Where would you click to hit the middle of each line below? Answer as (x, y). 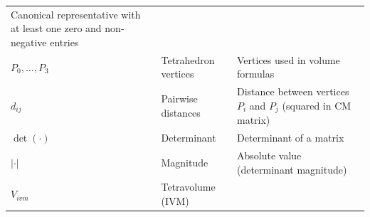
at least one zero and (56, 28)
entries (64, 42)
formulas (255, 74)
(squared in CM (317, 105)
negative (29, 42)
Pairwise (179, 99)
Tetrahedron (188, 59)
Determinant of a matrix (290, 138)
